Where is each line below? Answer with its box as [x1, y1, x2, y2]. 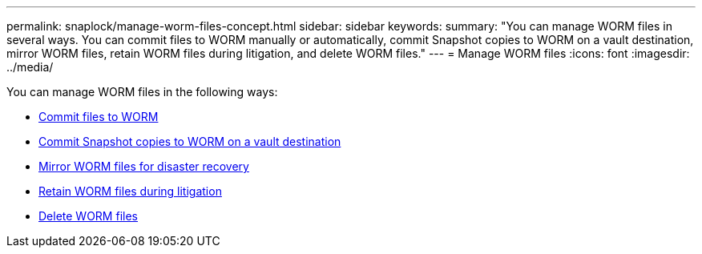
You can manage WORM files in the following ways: [6, 85, 278, 99]
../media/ [6, 60, 54, 74]
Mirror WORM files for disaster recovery [38, 159, 249, 173]
